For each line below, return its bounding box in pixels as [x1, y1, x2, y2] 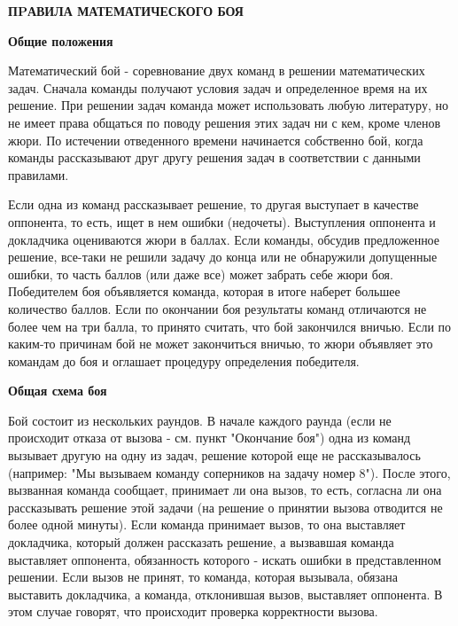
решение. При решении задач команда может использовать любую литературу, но [8, 96, 448, 114]
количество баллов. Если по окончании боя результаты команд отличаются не [8, 299, 427, 317]
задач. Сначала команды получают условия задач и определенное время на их [8, 78, 428, 97]
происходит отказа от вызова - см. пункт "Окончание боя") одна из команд [8, 428, 411, 447]
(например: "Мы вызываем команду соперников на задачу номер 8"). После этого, [8, 463, 451, 481]
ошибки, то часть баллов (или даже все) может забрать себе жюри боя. [8, 264, 393, 283]
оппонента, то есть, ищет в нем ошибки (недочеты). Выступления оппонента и [8, 212, 436, 231]
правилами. [8, 165, 69, 184]
